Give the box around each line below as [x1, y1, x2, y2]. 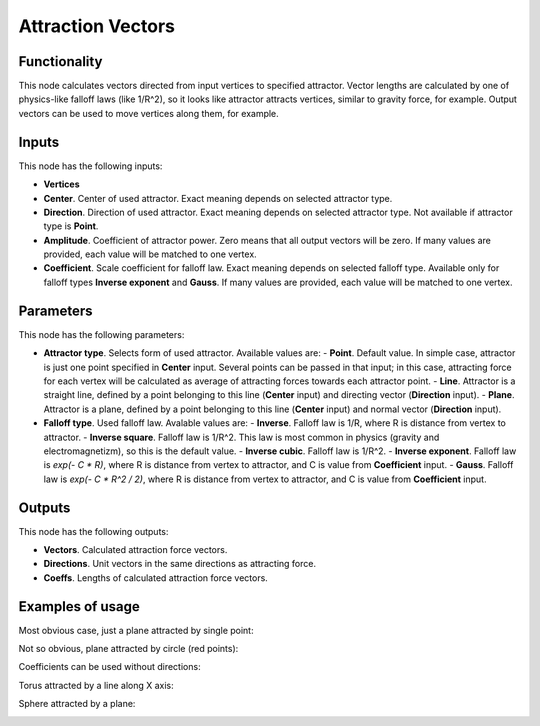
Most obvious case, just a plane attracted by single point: [18, 624, 254, 636]
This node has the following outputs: [18, 525, 169, 537]
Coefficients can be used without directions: [18, 661, 201, 673]
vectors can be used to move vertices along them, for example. [18, 107, 279, 119]
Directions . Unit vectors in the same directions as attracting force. [43, 558, 317, 570]
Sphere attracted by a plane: [18, 698, 136, 710]
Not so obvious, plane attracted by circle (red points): [18, 643, 239, 655]
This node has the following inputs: [18, 160, 163, 172]
